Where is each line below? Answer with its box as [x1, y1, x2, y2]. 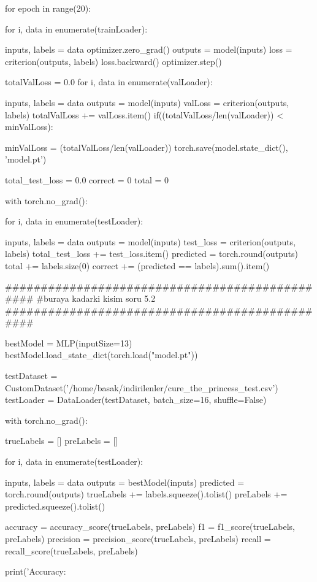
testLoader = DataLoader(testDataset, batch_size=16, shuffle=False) [5, 393, 267, 406]
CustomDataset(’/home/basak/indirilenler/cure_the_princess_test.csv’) [5, 381, 278, 394]
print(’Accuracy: [5, 565, 66, 578]
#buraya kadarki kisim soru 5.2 [36, 292, 156, 305]
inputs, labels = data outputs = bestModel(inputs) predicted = [5, 475, 245, 488]
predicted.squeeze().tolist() [5, 499, 105, 512]
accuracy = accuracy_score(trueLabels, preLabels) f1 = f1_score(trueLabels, [5, 520, 295, 533]
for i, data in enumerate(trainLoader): [5, 22, 148, 35]
